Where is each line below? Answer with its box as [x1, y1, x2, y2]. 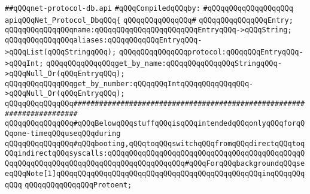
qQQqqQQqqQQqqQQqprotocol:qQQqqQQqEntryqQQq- [118, 47, 303, 56]
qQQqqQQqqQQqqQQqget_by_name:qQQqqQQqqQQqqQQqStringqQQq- [46, 59, 282, 68]
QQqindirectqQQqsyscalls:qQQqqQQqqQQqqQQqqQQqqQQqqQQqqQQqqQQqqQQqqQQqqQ [5, 149, 305, 158]
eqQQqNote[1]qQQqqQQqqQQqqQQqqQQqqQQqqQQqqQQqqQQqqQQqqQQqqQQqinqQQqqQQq [5, 169, 305, 178]
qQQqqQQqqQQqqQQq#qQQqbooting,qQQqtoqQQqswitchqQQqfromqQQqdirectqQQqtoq [5, 139, 305, 148]
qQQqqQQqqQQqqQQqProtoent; [25, 181, 132, 190]
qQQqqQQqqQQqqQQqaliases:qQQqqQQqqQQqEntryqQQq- [5, 35, 202, 44]
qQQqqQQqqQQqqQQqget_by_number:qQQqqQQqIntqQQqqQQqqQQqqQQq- [5, 79, 254, 88]
